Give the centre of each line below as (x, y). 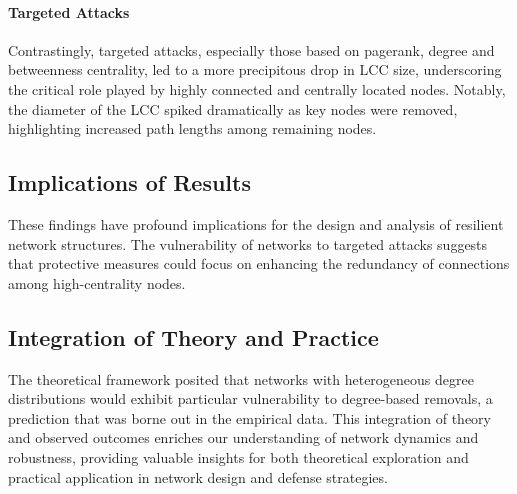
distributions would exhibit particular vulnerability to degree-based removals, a (250, 398)
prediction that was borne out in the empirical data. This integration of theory (249, 417)
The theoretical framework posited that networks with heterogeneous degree (241, 378)
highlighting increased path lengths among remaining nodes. (192, 128)
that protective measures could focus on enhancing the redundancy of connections (259, 263)
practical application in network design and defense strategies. (198, 476)
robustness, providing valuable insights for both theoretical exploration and (238, 456)
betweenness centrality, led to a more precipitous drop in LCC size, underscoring (255, 69)
